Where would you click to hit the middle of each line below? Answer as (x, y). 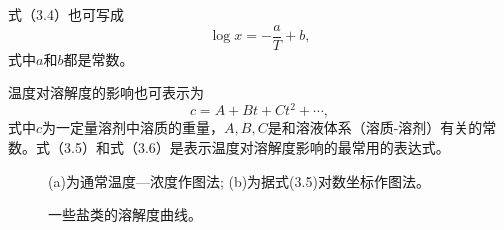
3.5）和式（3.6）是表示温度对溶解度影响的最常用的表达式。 (256, 146)
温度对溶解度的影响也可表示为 (106, 92)
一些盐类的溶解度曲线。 (125, 214)
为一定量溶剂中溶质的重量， (133, 127)
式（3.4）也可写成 (66, 14)
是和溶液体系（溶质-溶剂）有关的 (375, 127)
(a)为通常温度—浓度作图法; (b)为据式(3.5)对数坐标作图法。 (239, 180)
